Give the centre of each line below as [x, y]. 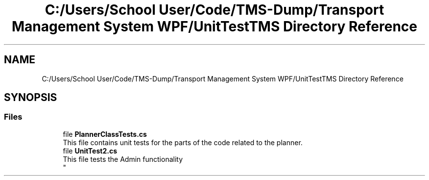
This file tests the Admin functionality [123, 159]
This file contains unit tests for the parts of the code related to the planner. [183, 142]
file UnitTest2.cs [90, 151]
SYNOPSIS [31, 98]
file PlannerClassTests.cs [105, 134]
